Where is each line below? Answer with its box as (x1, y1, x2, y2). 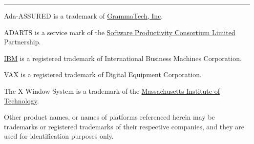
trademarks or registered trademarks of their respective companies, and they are (4, 121, 244, 131)
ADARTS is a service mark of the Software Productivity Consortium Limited (4, 27, 235, 37)
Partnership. (4, 37, 41, 47)
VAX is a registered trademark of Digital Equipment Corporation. (4, 69, 202, 80)
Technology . (4, 95, 39, 105)
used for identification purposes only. (4, 131, 114, 141)
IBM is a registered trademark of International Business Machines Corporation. (4, 53, 242, 63)
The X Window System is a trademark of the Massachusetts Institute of (4, 85, 220, 96)
